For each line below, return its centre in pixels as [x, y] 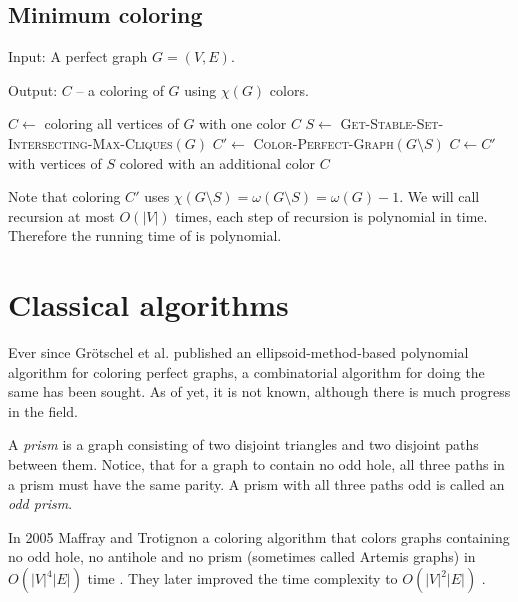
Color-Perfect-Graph [323, 142]
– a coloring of [120, 89]
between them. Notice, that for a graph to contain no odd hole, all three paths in [256, 464]
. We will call [439, 196]
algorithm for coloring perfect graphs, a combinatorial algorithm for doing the [246, 371]
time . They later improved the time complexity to [242, 578]
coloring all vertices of [111, 123]
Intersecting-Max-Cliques [90, 142]
